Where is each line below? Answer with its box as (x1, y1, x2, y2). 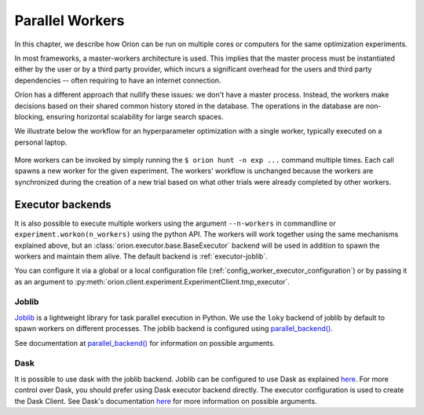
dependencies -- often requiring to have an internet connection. (14, 75, 221, 85)
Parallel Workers (14, 12, 125, 29)
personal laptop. (14, 138, 68, 147)
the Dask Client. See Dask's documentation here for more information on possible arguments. (14, 396, 317, 406)
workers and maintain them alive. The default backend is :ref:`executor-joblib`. (14, 252, 269, 261)
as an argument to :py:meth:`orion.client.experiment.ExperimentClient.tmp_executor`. (14, 277, 291, 286)
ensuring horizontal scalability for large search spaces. (46, 112, 224, 121)
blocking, (14, 112, 45, 121)
